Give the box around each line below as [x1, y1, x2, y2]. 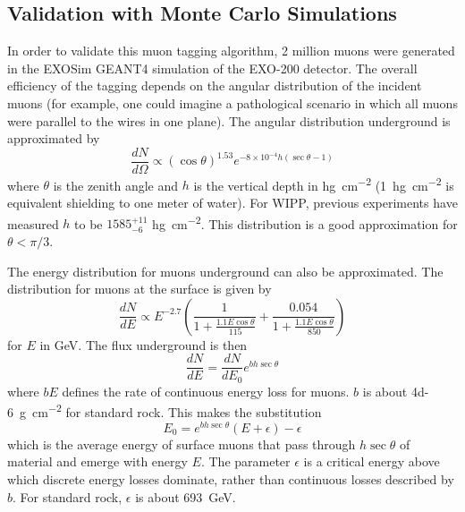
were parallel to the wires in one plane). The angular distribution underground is [7, 111, 451, 130]
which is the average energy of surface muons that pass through [7, 434, 356, 453]
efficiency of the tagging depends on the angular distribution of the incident [7, 76, 422, 95]
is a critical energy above [303, 452, 440, 471]
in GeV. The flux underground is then [39, 335, 248, 354]
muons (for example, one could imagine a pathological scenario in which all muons [7, 93, 458, 112]
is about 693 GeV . [135, 487, 236, 506]
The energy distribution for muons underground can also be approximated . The [7, 261, 444, 280]
